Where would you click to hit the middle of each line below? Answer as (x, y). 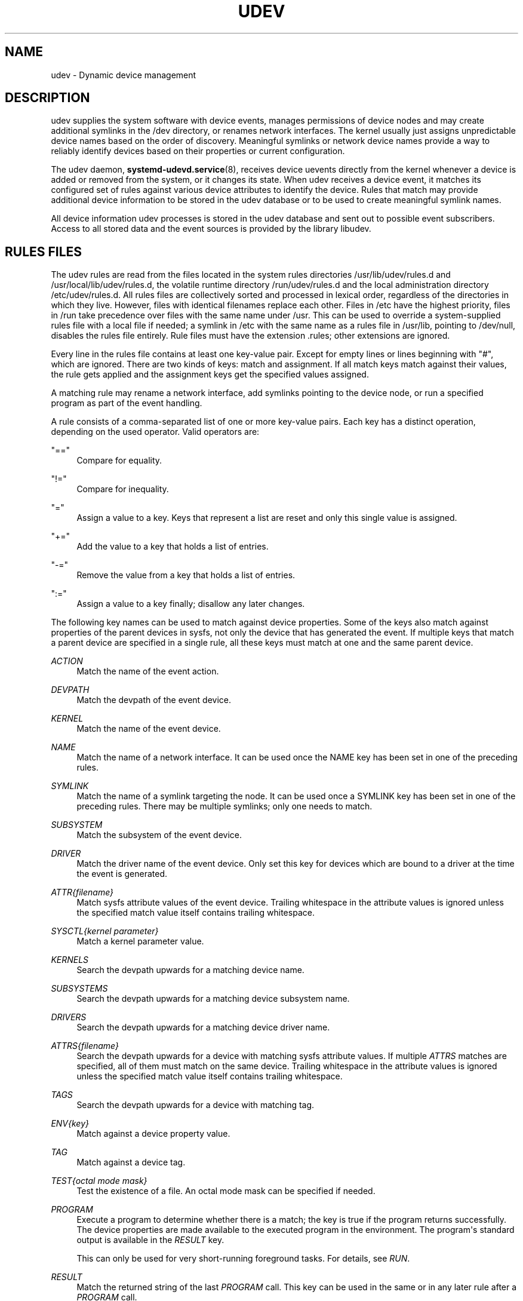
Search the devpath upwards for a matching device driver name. (203, 1027)
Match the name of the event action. (148, 671)
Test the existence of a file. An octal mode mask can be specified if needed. (226, 1191)
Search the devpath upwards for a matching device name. (190, 970)
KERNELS (70, 960)
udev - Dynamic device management (124, 75)
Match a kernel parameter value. (140, 941)
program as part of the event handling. (127, 403)
